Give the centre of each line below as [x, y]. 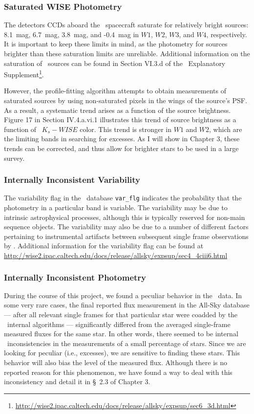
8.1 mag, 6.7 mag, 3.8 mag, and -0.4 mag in [72, 34]
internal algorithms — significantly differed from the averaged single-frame [119, 324]
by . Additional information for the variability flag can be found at [104, 246]
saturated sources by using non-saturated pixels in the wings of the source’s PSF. [126, 100]
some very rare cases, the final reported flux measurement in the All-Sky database [127, 305]
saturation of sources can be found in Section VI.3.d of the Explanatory [115, 63]
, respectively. [227, 34]
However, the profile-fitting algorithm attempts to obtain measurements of [115, 91]
